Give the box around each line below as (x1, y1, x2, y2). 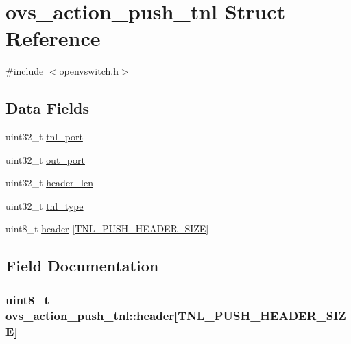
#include (5, 64, 44, 78)
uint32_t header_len (5, 175, 94, 190)
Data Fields (5, 97, 90, 119)
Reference (5, 24, 101, 52)
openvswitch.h (59, 64, 119, 78)
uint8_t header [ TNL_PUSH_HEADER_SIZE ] (5, 221, 209, 236)
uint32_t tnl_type (5, 198, 84, 212)
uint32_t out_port (5, 152, 85, 167)
